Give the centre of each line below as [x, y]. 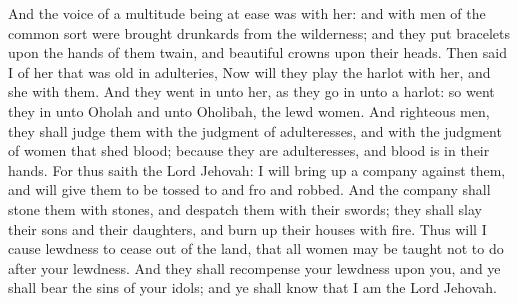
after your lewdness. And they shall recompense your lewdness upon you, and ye [254, 267]
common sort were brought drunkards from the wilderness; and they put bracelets [259, 32]
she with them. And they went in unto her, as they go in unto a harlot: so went [251, 91]
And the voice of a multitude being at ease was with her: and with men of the [247, 13]
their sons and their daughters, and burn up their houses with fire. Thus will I [247, 228]
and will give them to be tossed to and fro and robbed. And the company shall [249, 189]
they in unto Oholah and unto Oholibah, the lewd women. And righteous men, [249, 110]
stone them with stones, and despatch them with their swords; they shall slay [245, 208]
